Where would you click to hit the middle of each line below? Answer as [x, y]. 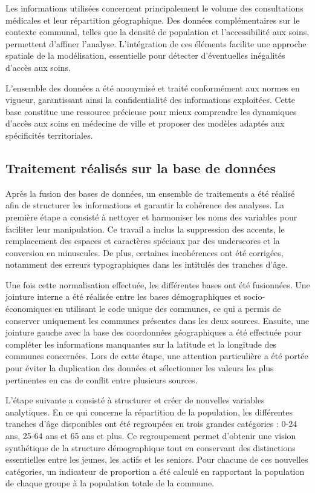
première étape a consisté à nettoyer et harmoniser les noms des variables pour [151, 217]
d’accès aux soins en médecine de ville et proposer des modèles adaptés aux [145, 123]
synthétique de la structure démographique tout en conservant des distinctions [151, 447]
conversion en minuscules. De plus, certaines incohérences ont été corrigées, [145, 252]
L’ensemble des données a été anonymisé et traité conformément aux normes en [153, 88]
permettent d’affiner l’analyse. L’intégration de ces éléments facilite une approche [156, 43]
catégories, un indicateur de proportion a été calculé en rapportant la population [155, 471]
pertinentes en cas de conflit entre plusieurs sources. [102, 379]
